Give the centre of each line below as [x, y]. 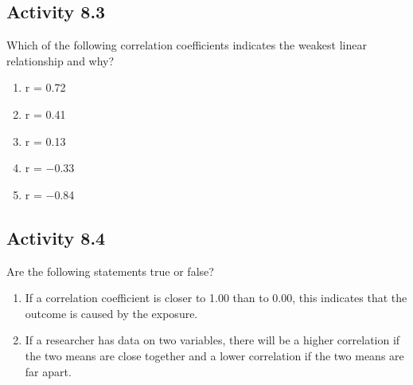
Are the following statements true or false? [110, 271]
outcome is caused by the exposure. [111, 313]
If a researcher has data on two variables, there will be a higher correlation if [212, 340]
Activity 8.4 [56, 237]
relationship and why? [60, 60]
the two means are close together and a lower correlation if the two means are [214, 355]
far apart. [48, 371]
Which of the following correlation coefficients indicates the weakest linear [187, 45]
